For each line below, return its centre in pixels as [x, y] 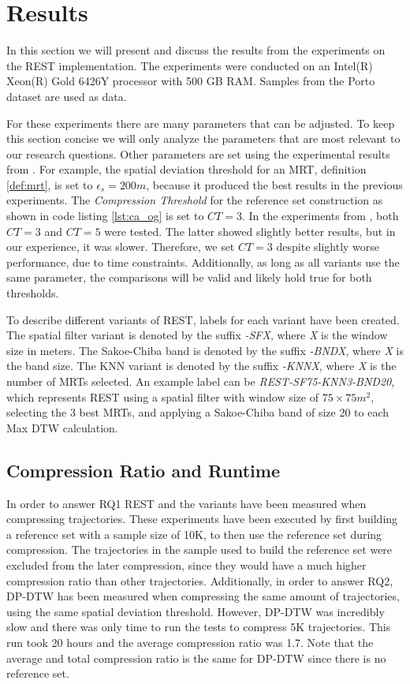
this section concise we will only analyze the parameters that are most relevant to [203, 138]
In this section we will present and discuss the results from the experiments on [196, 50]
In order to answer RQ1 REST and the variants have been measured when [186, 503]
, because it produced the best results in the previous [274, 184]
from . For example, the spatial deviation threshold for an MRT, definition [186, 169]
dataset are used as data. [67, 96]
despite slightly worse [328, 247]
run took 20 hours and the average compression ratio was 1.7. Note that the [190, 642]
